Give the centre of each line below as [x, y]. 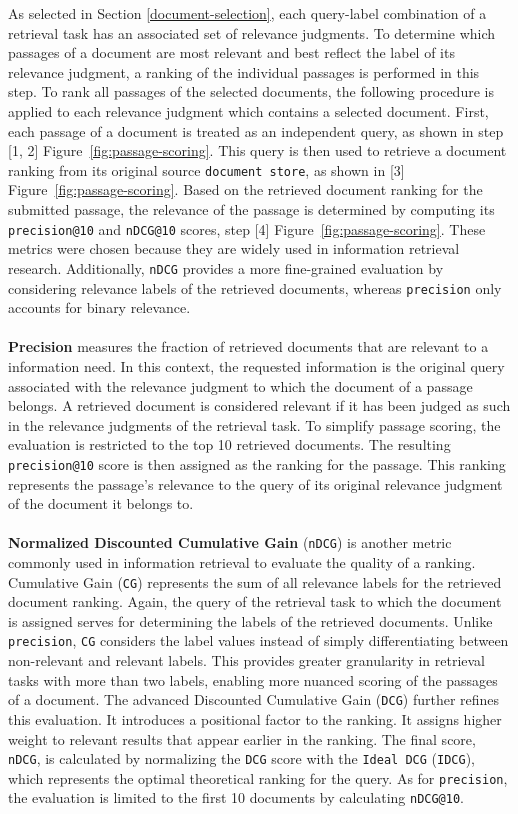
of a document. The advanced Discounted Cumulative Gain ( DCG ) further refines [254, 699]
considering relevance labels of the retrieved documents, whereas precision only [255, 287]
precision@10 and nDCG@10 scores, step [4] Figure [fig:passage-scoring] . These [247, 228]
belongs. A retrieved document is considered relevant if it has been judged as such [259, 405]
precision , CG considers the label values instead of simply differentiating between [258, 640]
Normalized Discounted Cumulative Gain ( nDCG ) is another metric [230, 542]
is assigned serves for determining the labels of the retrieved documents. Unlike [250, 620]
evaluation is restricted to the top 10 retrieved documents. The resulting [229, 444]
